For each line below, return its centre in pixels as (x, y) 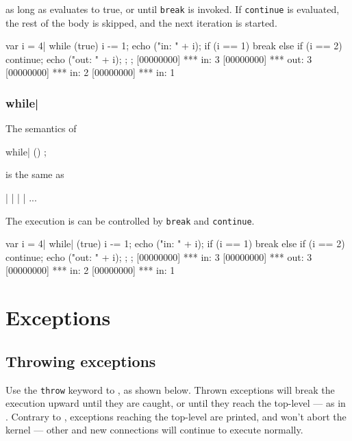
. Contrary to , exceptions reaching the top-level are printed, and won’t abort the (176, 416)
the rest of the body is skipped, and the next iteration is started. (141, 22)
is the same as (35, 174)
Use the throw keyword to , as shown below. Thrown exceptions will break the (170, 389)
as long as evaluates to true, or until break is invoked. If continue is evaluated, (173, 9)
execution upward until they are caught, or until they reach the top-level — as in (176, 403)
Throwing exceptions (81, 361)
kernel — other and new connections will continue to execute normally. (154, 430)
